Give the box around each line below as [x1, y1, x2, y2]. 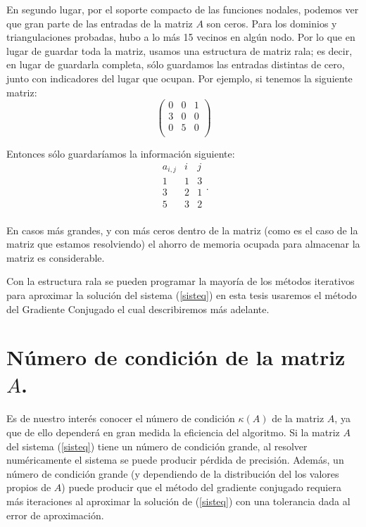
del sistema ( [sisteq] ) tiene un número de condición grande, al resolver [6, 438, 308, 453]
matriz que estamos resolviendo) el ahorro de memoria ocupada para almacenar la [6, 236, 360, 251]
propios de [6, 480, 51, 495]
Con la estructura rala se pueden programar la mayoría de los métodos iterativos [6, 274, 355, 288]
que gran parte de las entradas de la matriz [6, 15, 193, 30]
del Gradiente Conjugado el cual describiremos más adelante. [6, 301, 270, 316]
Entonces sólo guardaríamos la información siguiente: [6, 146, 235, 161]
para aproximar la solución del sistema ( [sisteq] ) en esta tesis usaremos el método [6, 287, 357, 302]
